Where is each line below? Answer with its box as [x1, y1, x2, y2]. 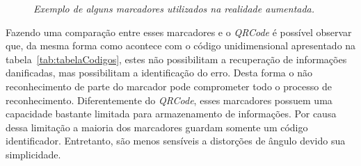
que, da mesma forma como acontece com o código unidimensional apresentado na [6, 38, 356, 53]
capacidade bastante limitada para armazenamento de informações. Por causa [6, 106, 337, 121]
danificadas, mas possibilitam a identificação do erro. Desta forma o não [6, 65, 312, 80]
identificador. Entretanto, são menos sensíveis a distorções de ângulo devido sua [6, 133, 346, 148]
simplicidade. [6, 147, 61, 161]
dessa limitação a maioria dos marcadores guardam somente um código [6, 119, 308, 134]
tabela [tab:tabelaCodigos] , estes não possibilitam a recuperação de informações [6, 51, 347, 66]
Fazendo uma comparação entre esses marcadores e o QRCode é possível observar [6, 24, 352, 39]
